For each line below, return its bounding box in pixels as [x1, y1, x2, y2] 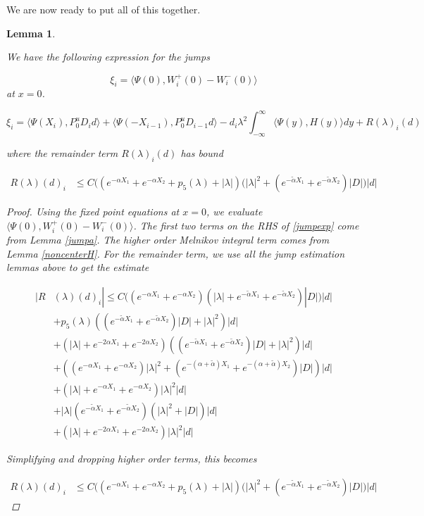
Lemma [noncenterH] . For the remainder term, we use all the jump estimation [6, 246, 345, 260]
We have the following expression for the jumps [6, 49, 210, 64]
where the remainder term [6, 146, 118, 161]
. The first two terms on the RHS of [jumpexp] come [133, 218, 359, 232]
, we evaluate [206, 204, 263, 219]
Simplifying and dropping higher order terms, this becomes [6, 451, 257, 466]
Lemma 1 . [6, 25, 56, 40]
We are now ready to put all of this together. [6, 2, 201, 16]
